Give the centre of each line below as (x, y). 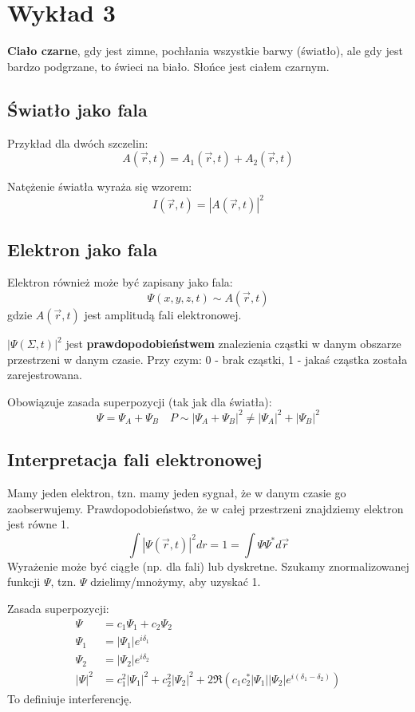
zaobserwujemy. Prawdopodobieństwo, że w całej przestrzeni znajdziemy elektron (206, 508)
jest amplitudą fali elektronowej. (163, 314)
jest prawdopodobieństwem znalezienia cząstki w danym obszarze (233, 343)
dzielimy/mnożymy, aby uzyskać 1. (176, 581)
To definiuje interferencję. (70, 698)
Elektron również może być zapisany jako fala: (120, 282)
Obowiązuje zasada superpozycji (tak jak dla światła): (140, 401)
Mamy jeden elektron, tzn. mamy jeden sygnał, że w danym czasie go (177, 493)
